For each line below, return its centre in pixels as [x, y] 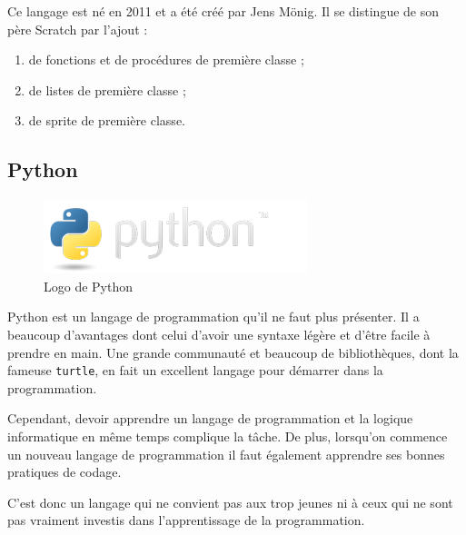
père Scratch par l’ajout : [78, 29]
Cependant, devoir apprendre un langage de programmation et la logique [210, 418]
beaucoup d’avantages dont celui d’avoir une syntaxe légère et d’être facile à [219, 334]
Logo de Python [89, 286]
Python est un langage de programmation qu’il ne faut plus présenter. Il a [213, 317]
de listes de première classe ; [107, 89]
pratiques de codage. [64, 472]
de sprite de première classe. [107, 120]
